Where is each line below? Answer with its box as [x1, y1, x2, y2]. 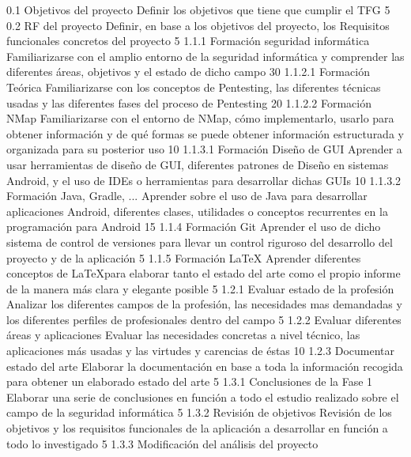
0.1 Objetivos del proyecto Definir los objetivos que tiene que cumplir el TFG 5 [6, 2, 390, 17]
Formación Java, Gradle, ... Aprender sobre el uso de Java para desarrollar [6, 187, 368, 204]
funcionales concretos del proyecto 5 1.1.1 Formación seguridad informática [6, 32, 370, 49]
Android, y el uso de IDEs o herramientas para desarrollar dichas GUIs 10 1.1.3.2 [6, 172, 402, 188]
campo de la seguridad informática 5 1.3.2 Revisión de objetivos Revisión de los [6, 404, 392, 421]
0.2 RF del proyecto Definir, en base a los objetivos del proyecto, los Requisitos [6, 17, 390, 33]
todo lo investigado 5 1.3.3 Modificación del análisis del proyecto [6, 435, 319, 451]
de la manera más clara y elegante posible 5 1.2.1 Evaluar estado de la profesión [6, 280, 394, 296]
